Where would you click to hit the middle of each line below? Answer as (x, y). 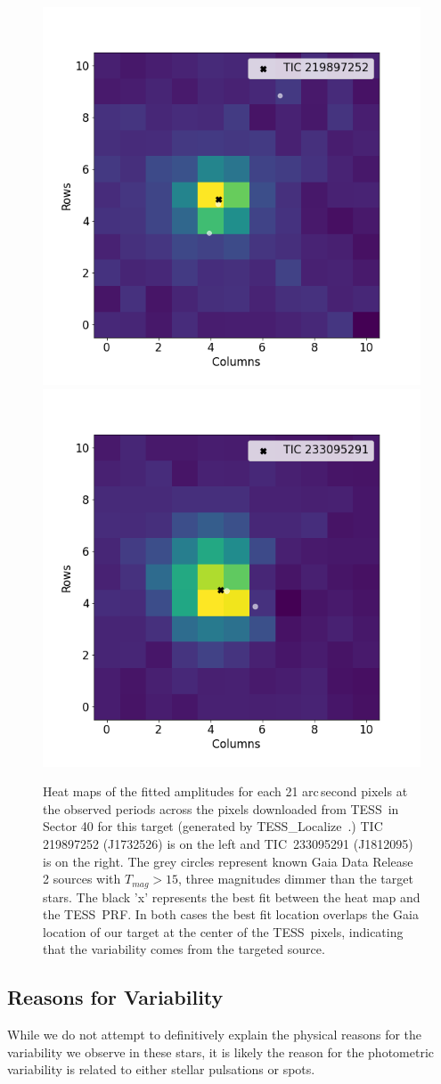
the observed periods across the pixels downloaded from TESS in (221, 808)
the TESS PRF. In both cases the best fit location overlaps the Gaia (231, 914)
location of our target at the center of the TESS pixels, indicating (223, 931)
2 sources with (82, 879)
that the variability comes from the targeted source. (184, 949)
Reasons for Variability (115, 997)
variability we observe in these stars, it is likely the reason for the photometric (220, 1051)
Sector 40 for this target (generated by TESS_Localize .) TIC (213, 826)
